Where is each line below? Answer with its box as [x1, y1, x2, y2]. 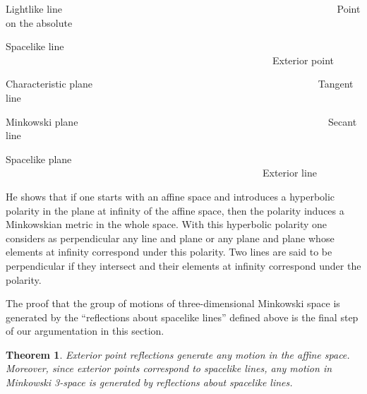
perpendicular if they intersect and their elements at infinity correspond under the [6, 258, 361, 273]
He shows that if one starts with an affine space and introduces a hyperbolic [6, 189, 335, 203]
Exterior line [262, 165, 317, 180]
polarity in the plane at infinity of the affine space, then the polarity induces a [6, 203, 344, 217]
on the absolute [6, 15, 73, 30]
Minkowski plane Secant [6, 114, 357, 129]
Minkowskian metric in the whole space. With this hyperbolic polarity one [6, 217, 327, 232]
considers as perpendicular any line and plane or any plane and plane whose [6, 230, 335, 245]
